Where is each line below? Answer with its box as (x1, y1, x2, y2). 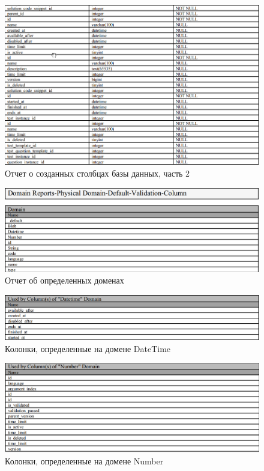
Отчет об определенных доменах (5, 274, 124, 287)
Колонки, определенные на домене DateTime (5, 342, 171, 354)
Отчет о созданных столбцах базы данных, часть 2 (5, 167, 190, 180)
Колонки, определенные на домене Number (5, 454, 164, 467)
